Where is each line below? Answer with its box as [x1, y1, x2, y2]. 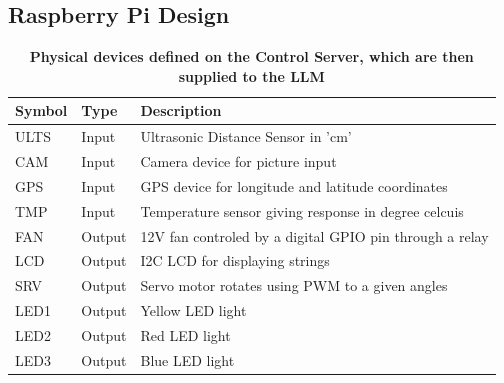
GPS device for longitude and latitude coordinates [140, 175, 448, 196]
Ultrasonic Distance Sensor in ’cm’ [140, 126, 352, 147]
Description [140, 100, 222, 121]
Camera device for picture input [140, 151, 337, 172]
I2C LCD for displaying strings [140, 250, 330, 271]
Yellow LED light [140, 300, 247, 321]
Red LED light [140, 324, 231, 345]
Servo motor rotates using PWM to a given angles [140, 275, 448, 296]
